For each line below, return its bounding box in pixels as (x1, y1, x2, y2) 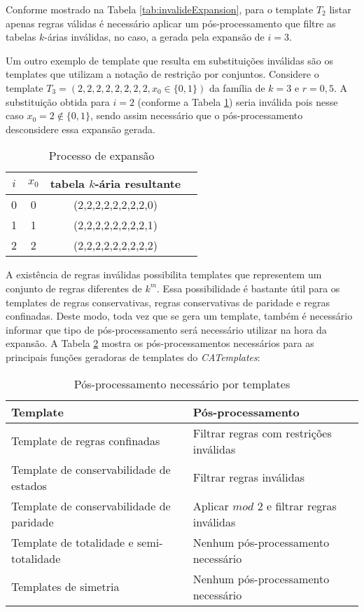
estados (11, 477, 47, 494)
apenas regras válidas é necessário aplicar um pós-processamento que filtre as (6, 15, 336, 30)
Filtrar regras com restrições (192, 424, 332, 441)
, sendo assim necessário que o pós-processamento (90, 108, 303, 123)
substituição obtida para (6, 94, 110, 109)
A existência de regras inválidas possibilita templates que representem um (6, 267, 322, 282)
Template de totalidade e (11, 533, 134, 550)
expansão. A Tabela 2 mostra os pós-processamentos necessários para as (6, 336, 314, 351)
